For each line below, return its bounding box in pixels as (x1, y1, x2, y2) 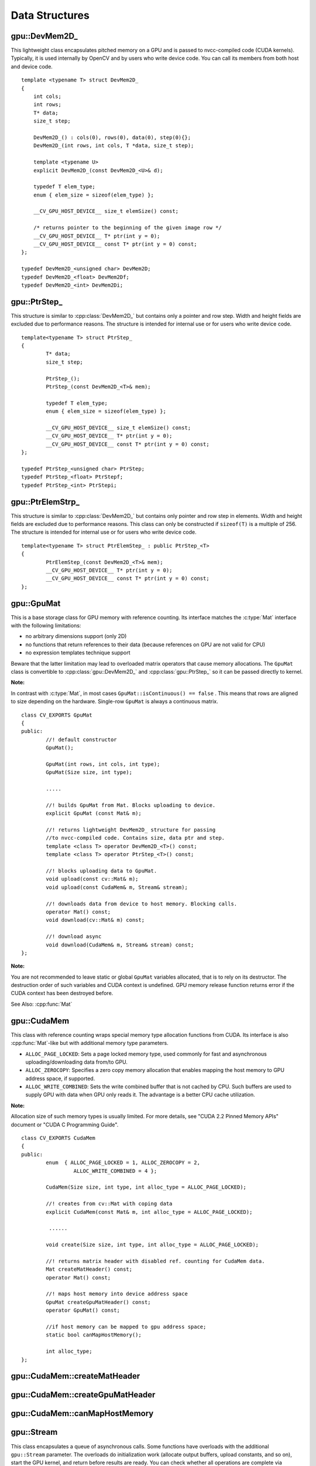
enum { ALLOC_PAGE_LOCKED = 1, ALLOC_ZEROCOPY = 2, (46, 1159, 200, 1166)
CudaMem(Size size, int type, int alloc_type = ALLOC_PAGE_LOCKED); (46, 1184, 247, 1190)
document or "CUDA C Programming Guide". (11, 1121, 119, 1128)
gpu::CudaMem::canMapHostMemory (11, 1409, 154, 1419)
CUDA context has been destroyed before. (11, 990, 114, 997)
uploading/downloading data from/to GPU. (25, 1058, 128, 1065)
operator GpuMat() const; (46, 1307, 120, 1314)
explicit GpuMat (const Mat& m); (46, 810, 142, 817)
